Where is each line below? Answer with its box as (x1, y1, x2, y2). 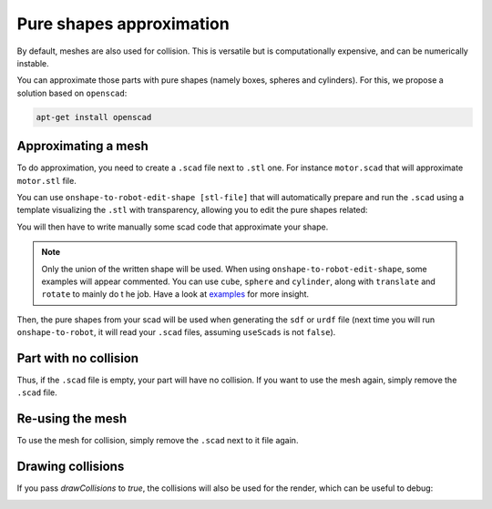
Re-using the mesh (16, 411, 128, 427)
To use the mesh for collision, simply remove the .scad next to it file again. (16, 435, 299, 446)
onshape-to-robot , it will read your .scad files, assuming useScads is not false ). (16, 327, 336, 338)
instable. (16, 57, 49, 68)
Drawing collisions (16, 459, 125, 474)
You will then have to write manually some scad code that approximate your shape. (16, 221, 329, 232)
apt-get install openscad (36, 112, 152, 122)
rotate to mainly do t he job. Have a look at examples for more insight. (41, 289, 310, 300)
